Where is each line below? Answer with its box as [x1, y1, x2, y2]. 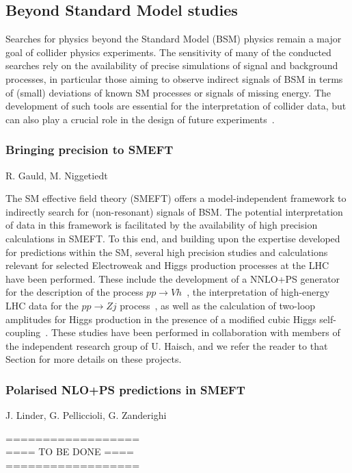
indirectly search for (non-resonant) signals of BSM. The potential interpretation [5, 204, 343, 218]
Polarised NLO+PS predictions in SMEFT [5, 381, 245, 398]
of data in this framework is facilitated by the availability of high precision [5, 218, 318, 232]
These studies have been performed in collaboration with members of [51, 325, 340, 340]
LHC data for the [5, 298, 79, 312]
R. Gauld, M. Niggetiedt [5, 168, 108, 182]
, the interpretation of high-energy [187, 285, 330, 299]
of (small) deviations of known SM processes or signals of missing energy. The [5, 85, 331, 99]
